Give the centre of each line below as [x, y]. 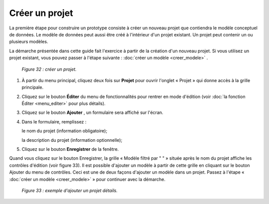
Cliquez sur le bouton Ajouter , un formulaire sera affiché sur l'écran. [93, 112]
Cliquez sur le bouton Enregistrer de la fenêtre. [70, 149]
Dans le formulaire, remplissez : [54, 121]
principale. [33, 88]
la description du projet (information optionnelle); [72, 140]
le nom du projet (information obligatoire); [65, 131]
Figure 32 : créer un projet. [49, 69]
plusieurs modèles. [29, 42]
